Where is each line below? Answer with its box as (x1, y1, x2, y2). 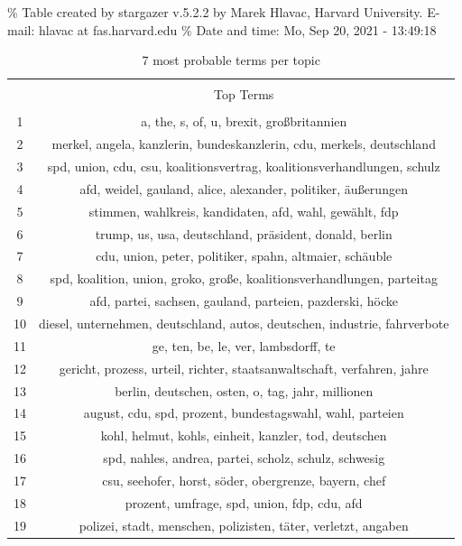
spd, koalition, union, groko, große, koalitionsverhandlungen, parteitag (50, 269, 438, 288)
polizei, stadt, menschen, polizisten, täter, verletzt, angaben (79, 515, 409, 534)
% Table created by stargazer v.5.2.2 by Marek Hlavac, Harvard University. (7, 3, 423, 21)
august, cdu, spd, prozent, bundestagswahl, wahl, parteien (83, 403, 404, 422)
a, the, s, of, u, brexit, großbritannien (141, 112, 347, 131)
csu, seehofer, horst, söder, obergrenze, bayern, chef (102, 470, 386, 489)
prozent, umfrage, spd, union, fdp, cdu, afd (125, 493, 363, 512)
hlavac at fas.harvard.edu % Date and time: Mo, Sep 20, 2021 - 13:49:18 (38, 20, 437, 39)
